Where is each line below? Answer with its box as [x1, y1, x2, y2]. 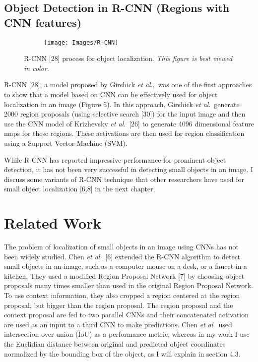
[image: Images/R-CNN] [44, 39, 119, 46]
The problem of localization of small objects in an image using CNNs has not [4, 241, 239, 252]
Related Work [4, 213, 102, 233]
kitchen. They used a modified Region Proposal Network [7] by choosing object [4, 270, 245, 281]
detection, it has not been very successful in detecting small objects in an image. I [4, 164, 254, 175]
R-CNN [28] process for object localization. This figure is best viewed [24, 53, 233, 63]
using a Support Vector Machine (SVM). [4, 138, 128, 148]
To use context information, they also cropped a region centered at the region [4, 290, 240, 301]
